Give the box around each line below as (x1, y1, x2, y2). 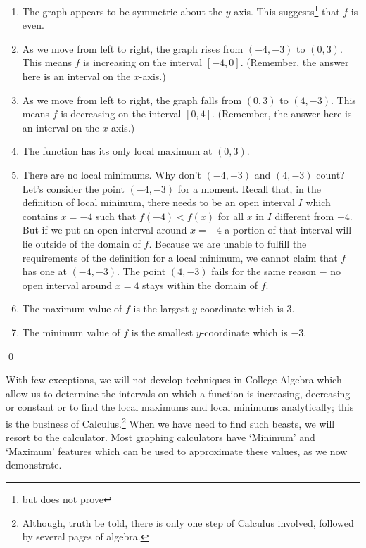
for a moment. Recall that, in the (177, 181, 321, 196)
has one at (22, 264, 67, 279)
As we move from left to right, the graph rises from (22, 41, 244, 56)
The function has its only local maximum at (22, 144, 213, 158)
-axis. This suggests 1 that (230, 2, 340, 18)
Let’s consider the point (22, 181, 125, 196)
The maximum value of (22, 301, 122, 316)
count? (316, 167, 345, 181)
